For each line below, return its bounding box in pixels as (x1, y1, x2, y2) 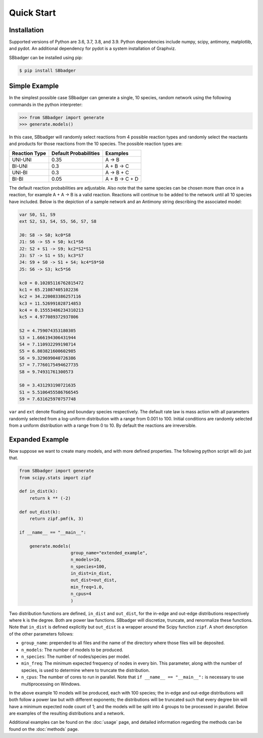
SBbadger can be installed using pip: (9, 54, 83, 61)
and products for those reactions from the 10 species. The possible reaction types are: (9, 141, 183, 147)
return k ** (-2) (29, 495, 71, 501)
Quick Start (9, 7, 56, 18)
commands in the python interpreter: (9, 102, 83, 107)
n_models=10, (71, 557, 102, 563)
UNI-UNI (12, 156, 32, 163)
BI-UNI (12, 163, 28, 169)
